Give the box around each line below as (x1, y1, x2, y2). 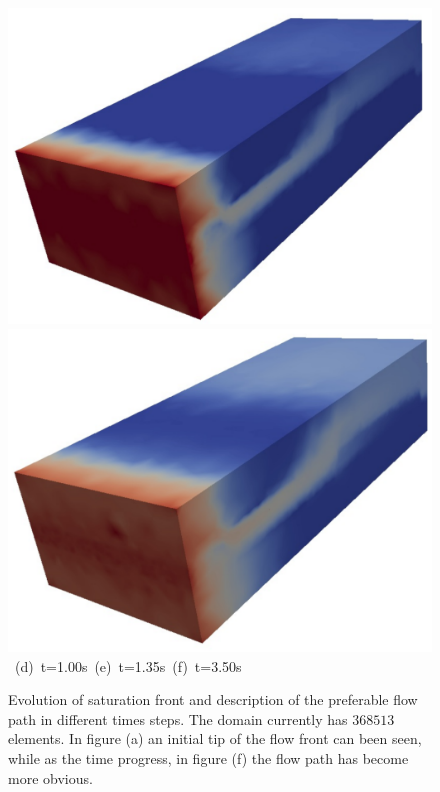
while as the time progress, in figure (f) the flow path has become (8, 748, 409, 769)
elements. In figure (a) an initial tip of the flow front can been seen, (8, 728, 422, 749)
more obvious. (8, 767, 93, 788)
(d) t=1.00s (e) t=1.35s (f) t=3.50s (14, 655, 242, 676)
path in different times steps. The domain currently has (8, 708, 348, 729)
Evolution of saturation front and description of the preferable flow (8, 689, 418, 710)
